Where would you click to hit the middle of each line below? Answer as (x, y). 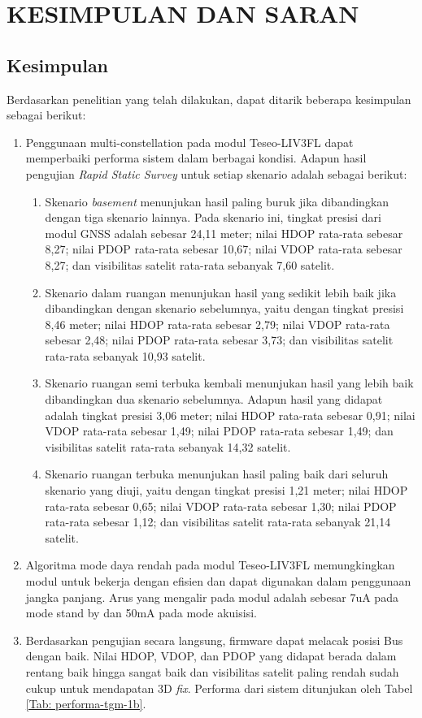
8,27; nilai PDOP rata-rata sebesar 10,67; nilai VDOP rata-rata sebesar (224, 249)
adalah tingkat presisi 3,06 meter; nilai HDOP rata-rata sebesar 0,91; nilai (230, 415)
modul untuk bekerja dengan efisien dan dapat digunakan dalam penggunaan (218, 581)
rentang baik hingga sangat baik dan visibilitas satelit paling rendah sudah (212, 671)
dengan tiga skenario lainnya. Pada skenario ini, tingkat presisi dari (213, 217)
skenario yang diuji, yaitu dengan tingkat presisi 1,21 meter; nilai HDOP (226, 490)
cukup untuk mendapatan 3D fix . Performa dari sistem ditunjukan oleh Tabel (219, 688)
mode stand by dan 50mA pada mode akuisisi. (141, 613)
